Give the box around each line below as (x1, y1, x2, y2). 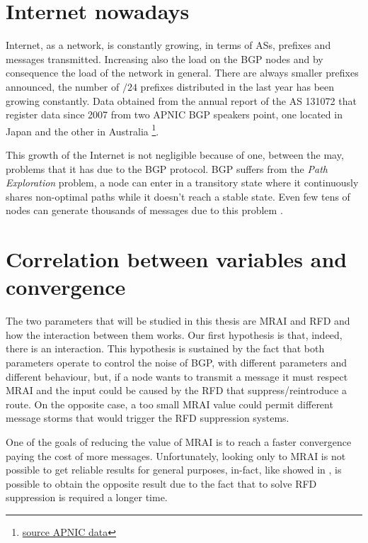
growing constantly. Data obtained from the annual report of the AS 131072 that (6, 93, 357, 108)
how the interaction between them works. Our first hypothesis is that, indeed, (6, 327, 343, 342)
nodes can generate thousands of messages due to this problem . (6, 203, 283, 218)
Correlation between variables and (6, 245, 347, 274)
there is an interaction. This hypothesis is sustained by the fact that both (6, 341, 325, 356)
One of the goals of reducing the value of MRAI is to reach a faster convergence (6, 434, 352, 449)
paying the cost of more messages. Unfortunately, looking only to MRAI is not (6, 448, 346, 463)
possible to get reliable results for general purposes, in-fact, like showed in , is (6, 462, 342, 477)
